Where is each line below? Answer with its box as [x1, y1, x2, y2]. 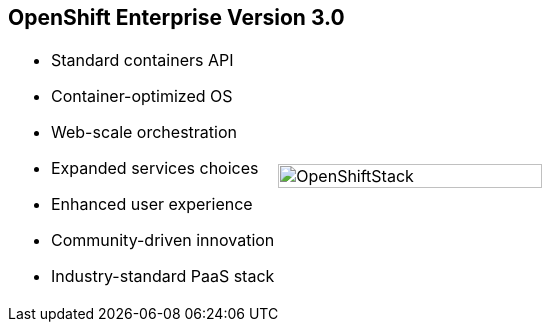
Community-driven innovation [51, 230, 275, 251]
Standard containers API [51, 50, 234, 71]
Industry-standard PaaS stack [51, 266, 275, 287]
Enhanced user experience [51, 194, 253, 215]
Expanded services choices [51, 158, 259, 179]
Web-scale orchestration [51, 122, 237, 143]
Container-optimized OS [51, 86, 233, 107]
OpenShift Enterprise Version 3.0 [8, 5, 345, 30]
